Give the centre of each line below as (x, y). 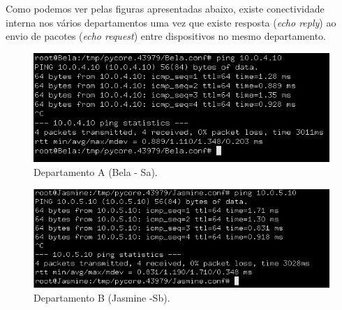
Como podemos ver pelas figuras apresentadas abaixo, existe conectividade (165, 8)
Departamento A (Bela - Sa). (96, 172)
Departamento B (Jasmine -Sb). (102, 298)
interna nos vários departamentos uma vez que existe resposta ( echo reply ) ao (171, 22)
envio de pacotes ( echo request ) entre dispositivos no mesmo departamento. (166, 36)
